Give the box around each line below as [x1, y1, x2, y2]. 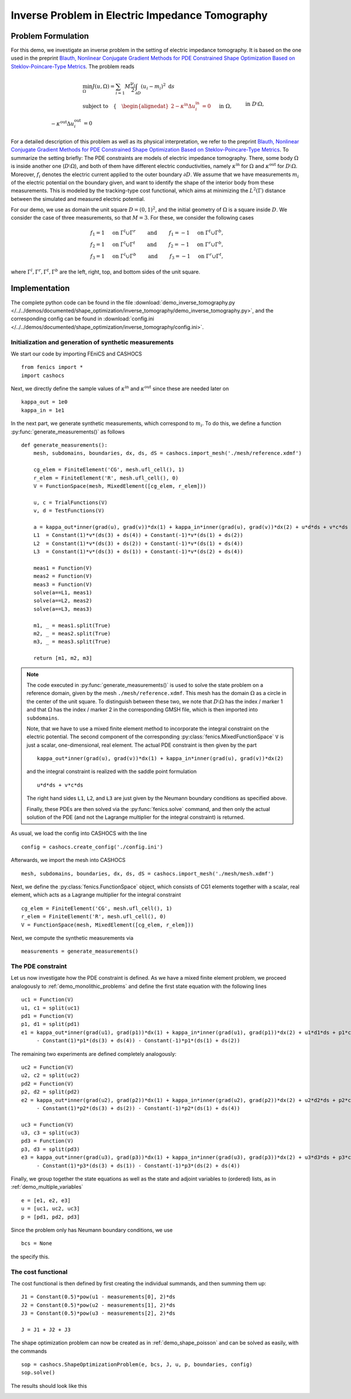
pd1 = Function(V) [21, 1013, 74, 1020]
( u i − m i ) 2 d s [140, 82, 175, 91]
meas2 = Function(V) [33, 573, 92, 580]
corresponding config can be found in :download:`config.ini [11, 315, 154, 322]
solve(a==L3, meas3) [33, 606, 92, 612]
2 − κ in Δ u [170, 102, 196, 110]
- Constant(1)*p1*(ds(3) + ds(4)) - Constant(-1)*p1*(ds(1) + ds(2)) [36, 1037, 240, 1044]
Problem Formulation [11, 31, 89, 41]
